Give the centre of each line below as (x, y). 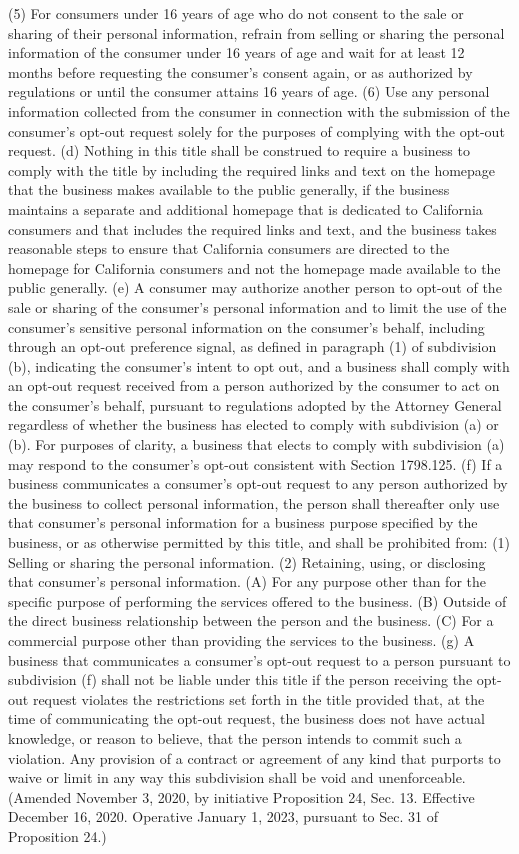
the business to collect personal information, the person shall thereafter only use (254, 502)
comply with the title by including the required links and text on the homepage (252, 169)
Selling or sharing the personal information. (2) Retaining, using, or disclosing (247, 561)
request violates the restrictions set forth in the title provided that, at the (258, 698)
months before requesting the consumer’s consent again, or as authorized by (240, 71)
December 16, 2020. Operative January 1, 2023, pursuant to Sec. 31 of (223, 816)
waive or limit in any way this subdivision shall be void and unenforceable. (237, 777)
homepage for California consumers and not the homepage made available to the (254, 267)
